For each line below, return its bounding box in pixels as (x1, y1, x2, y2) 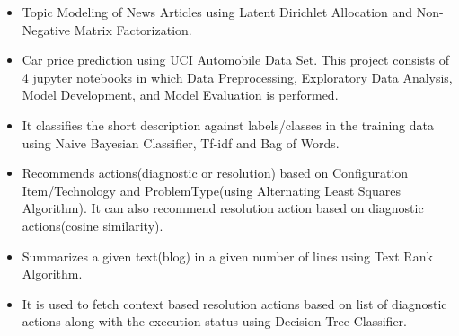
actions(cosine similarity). (22, 216, 163, 234)
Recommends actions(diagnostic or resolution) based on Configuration (22, 164, 409, 182)
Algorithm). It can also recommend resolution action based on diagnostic (22, 199, 424, 217)
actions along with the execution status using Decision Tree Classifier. (22, 312, 407, 331)
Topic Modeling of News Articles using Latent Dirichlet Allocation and (22, 3, 413, 21)
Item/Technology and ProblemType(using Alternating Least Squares (22, 181, 401, 199)
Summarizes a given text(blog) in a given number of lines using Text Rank (22, 246, 433, 265)
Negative (22, 20, 71, 39)
